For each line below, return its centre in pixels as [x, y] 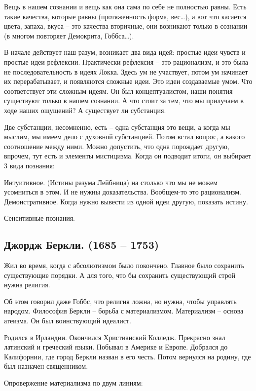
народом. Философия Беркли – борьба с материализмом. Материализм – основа [124, 311]
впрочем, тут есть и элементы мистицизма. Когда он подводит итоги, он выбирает [128, 156]
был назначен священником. [46, 366]
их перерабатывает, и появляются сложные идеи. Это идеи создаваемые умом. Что [128, 81]
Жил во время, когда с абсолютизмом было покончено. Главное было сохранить [124, 265]
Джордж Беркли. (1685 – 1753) [82, 245]
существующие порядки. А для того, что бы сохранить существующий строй [120, 275]
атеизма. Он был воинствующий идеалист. [68, 321]
